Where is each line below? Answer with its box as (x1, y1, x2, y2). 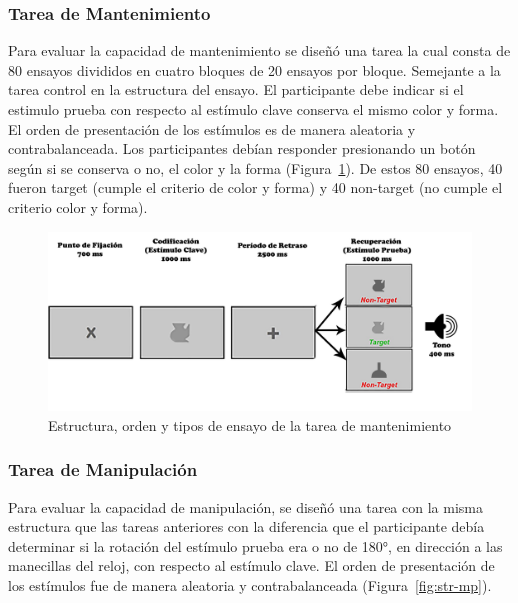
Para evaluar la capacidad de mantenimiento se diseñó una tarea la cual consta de (8, 40, 511, 61)
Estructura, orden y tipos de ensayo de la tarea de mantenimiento (48, 414, 452, 435)
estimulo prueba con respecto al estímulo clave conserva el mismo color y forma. (8, 99, 499, 119)
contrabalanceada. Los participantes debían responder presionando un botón (8, 138, 476, 159)
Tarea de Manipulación (8, 457, 198, 482)
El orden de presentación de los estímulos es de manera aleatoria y (8, 118, 416, 139)
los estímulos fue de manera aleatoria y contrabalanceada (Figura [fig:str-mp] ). (8, 575, 492, 596)
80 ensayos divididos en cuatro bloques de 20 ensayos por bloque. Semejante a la (8, 59, 501, 80)
